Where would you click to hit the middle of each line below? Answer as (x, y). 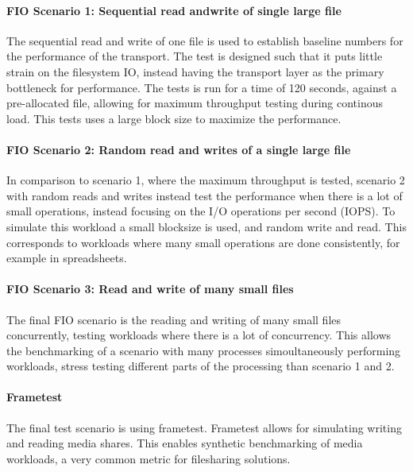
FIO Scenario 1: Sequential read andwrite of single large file (174, 10)
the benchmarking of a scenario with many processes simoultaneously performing (204, 350)
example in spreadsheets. (67, 258)
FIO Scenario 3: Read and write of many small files (150, 289)
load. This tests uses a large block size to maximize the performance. (174, 118)
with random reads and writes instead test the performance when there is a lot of (205, 195)
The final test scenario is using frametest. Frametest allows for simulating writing (204, 427)
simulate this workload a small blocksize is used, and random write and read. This (206, 226)
